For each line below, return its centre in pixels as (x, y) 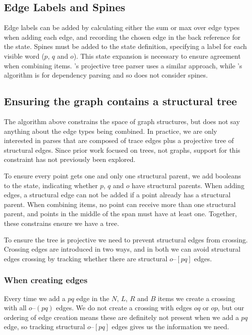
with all (15, 308)
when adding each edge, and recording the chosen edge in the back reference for (122, 37)
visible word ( (24, 56)
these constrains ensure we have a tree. (62, 223)
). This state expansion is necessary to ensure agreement (157, 56)
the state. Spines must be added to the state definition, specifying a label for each (126, 46)
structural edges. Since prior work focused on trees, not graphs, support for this (122, 150)
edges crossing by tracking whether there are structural (86, 258)
